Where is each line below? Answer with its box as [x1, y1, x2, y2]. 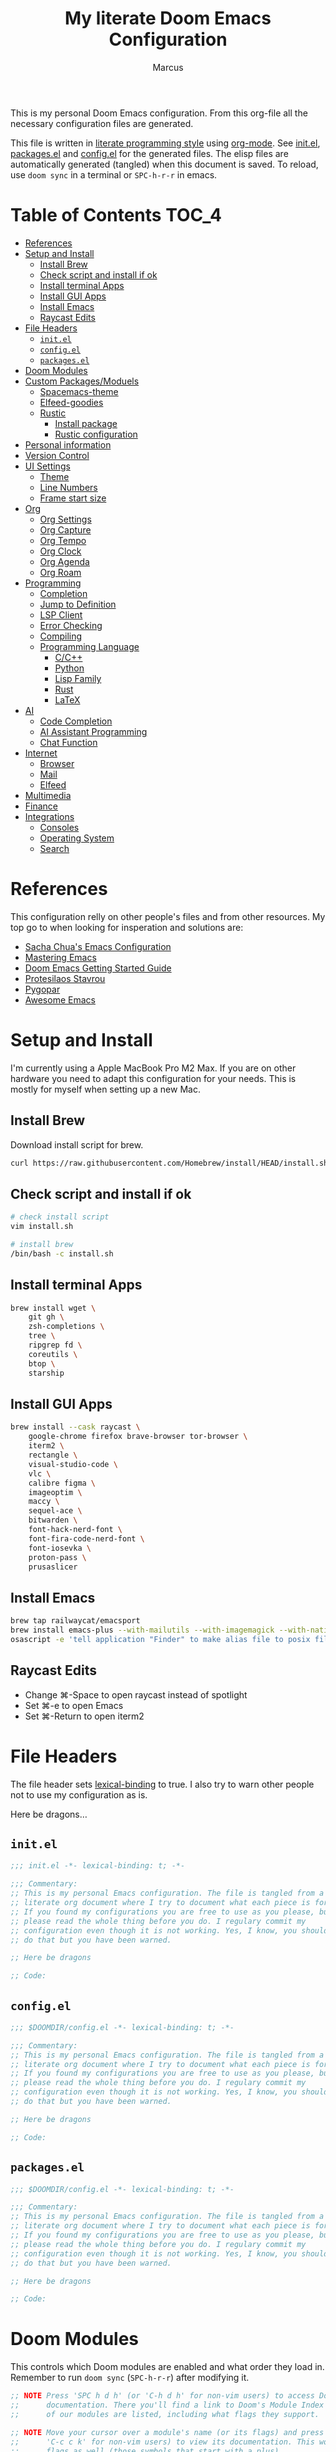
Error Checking [39, 619, 103, 631]
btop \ [28, 1358, 56, 1369]
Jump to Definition [39, 598, 117, 610]
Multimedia [24, 789, 72, 801]
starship [28, 1368, 65, 1378]
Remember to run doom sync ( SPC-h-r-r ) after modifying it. [10, 2372, 250, 2384]
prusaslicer [28, 1562, 78, 1572]
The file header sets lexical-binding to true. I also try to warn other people [10, 1778, 315, 1790]
